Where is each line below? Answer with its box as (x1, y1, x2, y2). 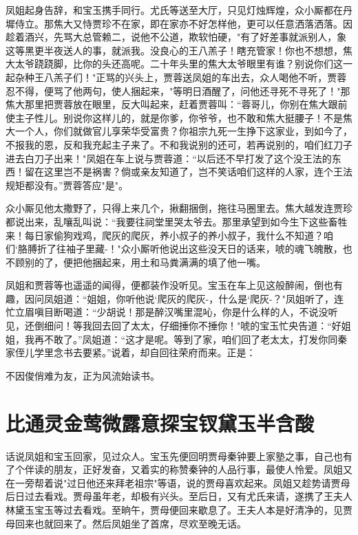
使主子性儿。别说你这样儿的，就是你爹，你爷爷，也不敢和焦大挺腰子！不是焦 (6, 110, 352, 124)
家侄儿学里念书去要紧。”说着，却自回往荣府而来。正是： (6, 345, 256, 360)
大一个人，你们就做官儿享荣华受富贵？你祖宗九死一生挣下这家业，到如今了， (6, 124, 352, 138)
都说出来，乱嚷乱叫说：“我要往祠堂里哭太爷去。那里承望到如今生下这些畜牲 (6, 214, 348, 228)
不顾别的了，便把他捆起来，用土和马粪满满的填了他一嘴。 (6, 254, 266, 269)
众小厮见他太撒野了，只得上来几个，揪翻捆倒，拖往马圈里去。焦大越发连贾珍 (6, 201, 352, 215)
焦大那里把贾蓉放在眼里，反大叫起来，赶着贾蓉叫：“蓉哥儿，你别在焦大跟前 (6, 97, 348, 111)
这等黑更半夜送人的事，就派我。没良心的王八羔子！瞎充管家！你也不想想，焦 (6, 43, 352, 57)
